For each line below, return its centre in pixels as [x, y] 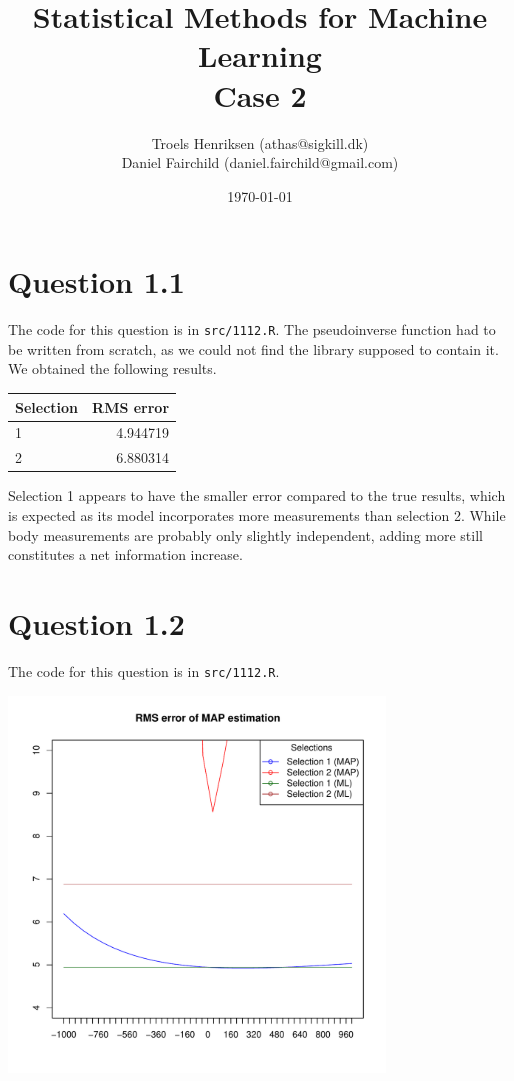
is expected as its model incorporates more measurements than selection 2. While [257, 514]
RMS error [131, 406]
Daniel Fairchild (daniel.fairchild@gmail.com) [260, 162]
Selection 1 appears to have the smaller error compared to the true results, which [257, 495]
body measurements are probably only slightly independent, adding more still [245, 534]
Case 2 [260, 94]
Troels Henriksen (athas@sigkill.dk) [260, 142]
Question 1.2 [96, 622]
